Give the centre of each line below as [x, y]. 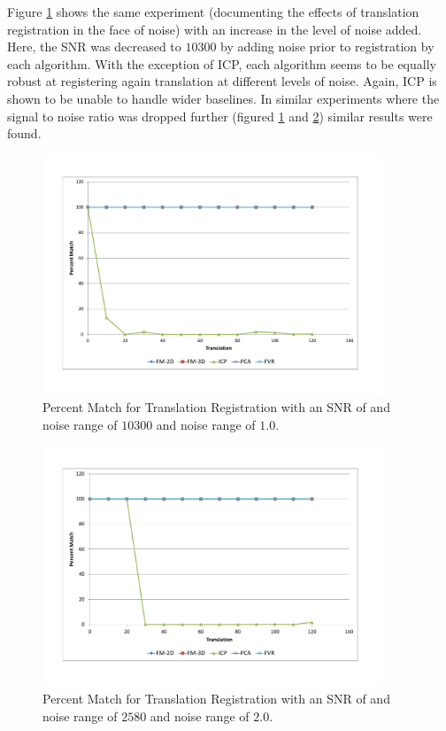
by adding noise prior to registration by [327, 47]
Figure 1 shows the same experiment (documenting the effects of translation [213, 12]
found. [24, 133]
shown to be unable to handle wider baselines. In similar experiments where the [223, 98]
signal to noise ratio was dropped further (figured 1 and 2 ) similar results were [220, 116]
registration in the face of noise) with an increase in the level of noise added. [215, 29]
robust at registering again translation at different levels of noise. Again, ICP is [222, 81]
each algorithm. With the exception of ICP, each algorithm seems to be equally [222, 63]
